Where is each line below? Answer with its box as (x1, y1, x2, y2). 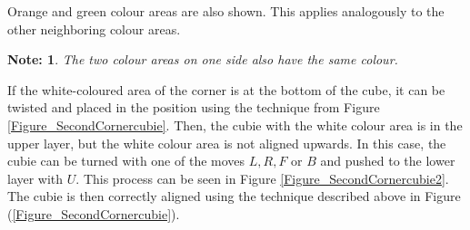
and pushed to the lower (320, 151, 455, 170)
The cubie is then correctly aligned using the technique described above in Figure (7, 187, 461, 206)
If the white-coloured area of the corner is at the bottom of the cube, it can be (7, 80, 445, 99)
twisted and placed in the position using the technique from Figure (7, 98, 380, 117)
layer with (7, 168, 64, 187)
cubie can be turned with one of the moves (7, 151, 245, 170)
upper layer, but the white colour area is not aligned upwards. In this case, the (7, 133, 446, 152)
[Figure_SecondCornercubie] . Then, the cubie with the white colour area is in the (7, 115, 463, 134)
